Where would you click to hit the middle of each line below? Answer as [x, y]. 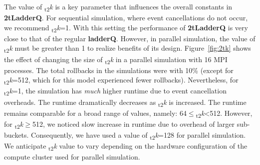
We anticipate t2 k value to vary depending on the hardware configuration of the [126, 146]
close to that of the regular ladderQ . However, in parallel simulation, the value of [130, 38]
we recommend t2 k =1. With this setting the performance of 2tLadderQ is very [126, 28]
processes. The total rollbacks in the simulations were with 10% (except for [119, 70]
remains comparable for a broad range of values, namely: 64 [95, 113]
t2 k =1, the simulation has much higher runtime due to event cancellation [115, 91]
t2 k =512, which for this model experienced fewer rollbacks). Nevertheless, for [121, 81]
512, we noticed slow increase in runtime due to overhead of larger [133, 124]
